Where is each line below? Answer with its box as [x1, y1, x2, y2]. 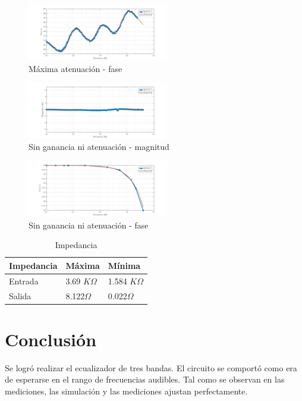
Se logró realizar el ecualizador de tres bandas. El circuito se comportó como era [5, 361, 297, 374]
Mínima [108, 259, 141, 271]
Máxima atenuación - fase [29, 62, 122, 74]
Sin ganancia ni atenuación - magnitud [29, 140, 169, 153]
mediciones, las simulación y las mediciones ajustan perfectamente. [5, 385, 248, 397]
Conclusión [5, 327, 97, 351]
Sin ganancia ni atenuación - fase [29, 218, 149, 231]
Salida [9, 289, 32, 302]
